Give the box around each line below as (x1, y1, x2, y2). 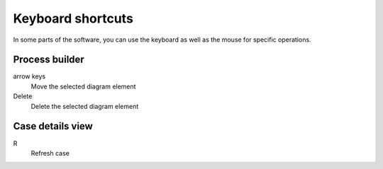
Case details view (13, 120, 94, 132)
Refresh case (30, 148, 70, 157)
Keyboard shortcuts (13, 11, 134, 26)
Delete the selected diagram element (30, 102, 139, 110)
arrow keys (13, 72, 46, 81)
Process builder (13, 54, 84, 66)
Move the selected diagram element (30, 82, 136, 91)
